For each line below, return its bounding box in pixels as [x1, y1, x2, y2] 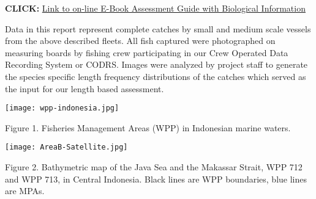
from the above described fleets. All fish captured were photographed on [5, 34, 276, 47]
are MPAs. [5, 184, 45, 197]
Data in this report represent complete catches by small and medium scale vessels [5, 22, 311, 35]
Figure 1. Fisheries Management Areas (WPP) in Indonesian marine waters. [5, 121, 291, 134]
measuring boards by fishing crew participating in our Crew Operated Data [5, 46, 288, 59]
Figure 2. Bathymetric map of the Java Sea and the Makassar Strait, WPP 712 [5, 161, 303, 173]
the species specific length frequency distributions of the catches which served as [5, 70, 306, 82]
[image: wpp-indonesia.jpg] [5, 104, 119, 113]
